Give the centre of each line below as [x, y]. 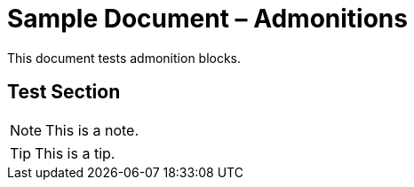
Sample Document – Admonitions [207, 19]
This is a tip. [75, 153]
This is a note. [92, 130]
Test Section [64, 92]
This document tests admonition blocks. [124, 58]
